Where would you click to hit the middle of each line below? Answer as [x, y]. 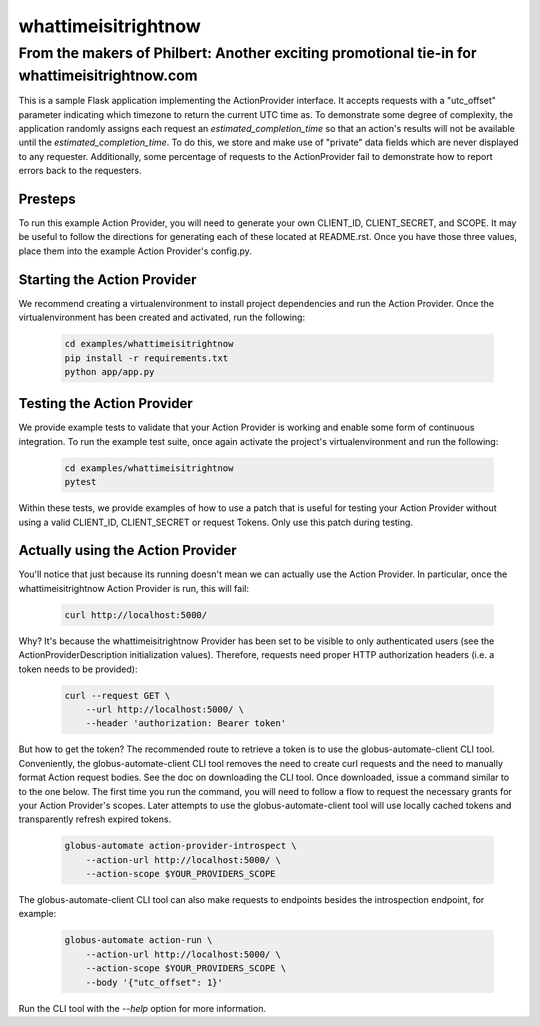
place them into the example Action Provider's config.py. [135, 251]
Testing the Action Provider [106, 403]
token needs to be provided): [78, 669]
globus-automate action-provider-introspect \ [180, 846]
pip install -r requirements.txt [146, 358]
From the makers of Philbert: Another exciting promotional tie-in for [247, 53]
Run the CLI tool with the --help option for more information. [142, 1008]
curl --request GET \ [117, 695]
